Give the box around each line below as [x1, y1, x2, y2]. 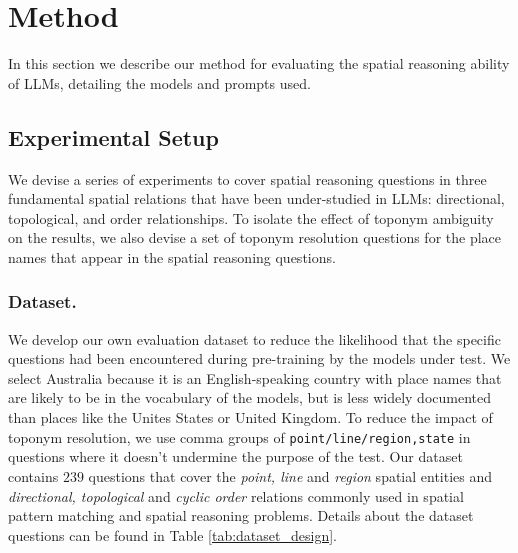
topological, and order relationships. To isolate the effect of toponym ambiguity [8, 207, 494, 228]
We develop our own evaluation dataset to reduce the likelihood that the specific [8, 328, 501, 349]
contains [8, 465, 59, 486]
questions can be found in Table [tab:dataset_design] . [8, 524, 337, 545]
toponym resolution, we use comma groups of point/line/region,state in [8, 426, 471, 447]
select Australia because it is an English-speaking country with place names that [8, 367, 502, 388]
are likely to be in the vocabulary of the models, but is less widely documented [8, 387, 491, 408]
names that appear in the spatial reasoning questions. [8, 246, 336, 267]
